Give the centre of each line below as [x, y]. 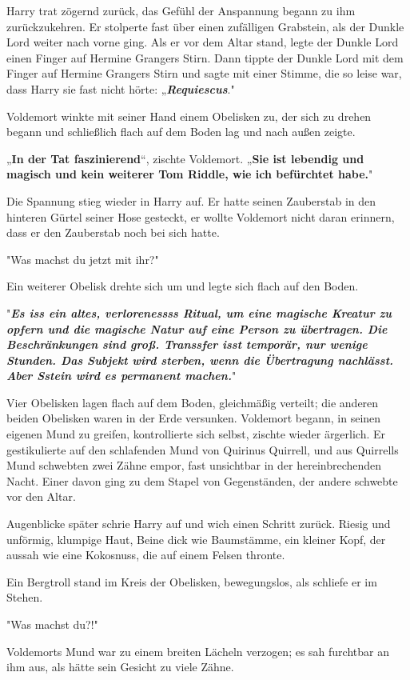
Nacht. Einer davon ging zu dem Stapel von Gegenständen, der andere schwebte [202, 480]
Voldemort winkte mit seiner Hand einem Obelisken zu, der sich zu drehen [189, 116]
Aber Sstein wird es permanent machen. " [121, 376]
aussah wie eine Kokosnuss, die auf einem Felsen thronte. [146, 555]
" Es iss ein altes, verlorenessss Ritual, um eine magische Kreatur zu [199, 312]
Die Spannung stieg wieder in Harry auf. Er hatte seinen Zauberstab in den [191, 200]
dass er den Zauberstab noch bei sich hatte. [113, 232]
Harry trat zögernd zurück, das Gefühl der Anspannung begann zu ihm [181, 10]
